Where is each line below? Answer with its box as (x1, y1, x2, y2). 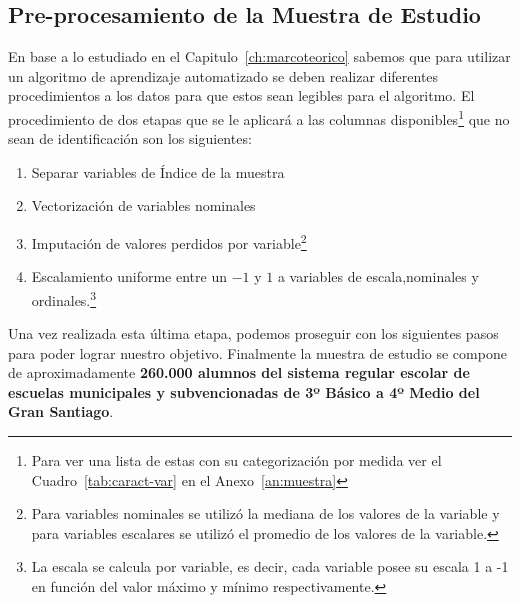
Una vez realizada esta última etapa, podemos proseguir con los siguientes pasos (8, 323, 499, 344)
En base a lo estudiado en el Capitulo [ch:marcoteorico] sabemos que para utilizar (8, 46, 511, 67)
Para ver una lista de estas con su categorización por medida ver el (31, 450, 442, 471)
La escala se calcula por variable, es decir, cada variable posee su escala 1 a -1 (31, 556, 509, 577)
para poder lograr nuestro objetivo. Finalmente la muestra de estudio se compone (8, 342, 507, 363)
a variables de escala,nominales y (277, 266, 479, 287)
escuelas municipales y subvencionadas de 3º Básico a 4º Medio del (8, 381, 480, 402)
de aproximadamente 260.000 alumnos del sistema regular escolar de (8, 362, 470, 383)
